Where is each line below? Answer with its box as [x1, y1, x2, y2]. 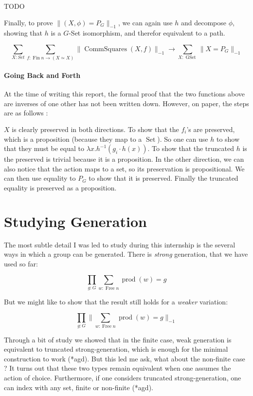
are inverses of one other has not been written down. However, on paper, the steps [4, 98, 249, 108]
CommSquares [84, 45, 127, 53]
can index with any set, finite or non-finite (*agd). [4, 382, 153, 392]
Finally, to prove [4, 17, 53, 27]
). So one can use [157, 133, 208, 144]
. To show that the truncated [147, 143, 235, 153]
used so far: [4, 258, 38, 268]
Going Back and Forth [4, 70, 81, 80]
